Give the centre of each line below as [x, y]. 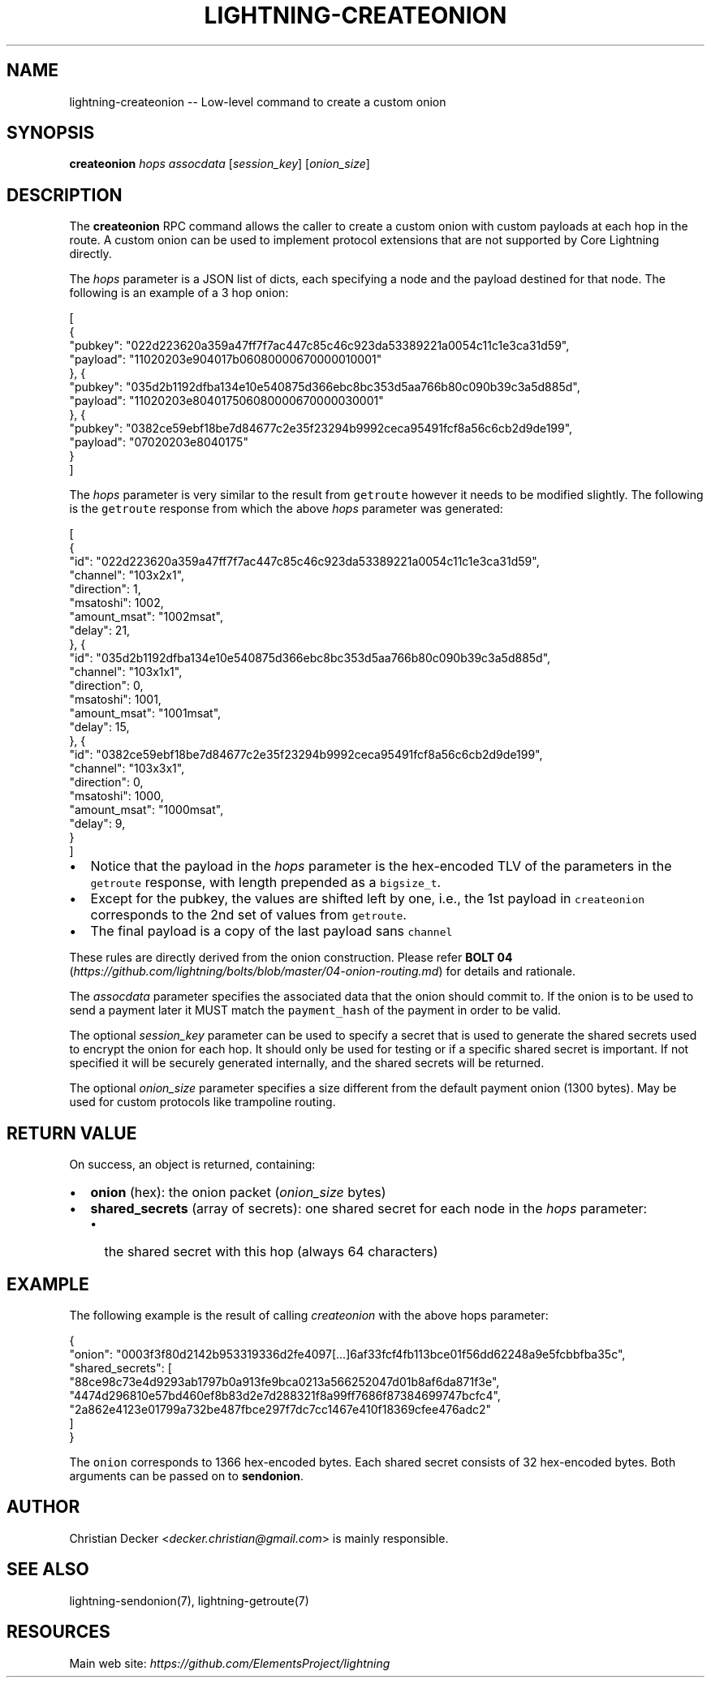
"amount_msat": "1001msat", [145, 713]
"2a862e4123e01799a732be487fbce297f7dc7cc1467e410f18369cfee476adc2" [280, 1409]
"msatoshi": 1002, [116, 603]
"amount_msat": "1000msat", [147, 810]
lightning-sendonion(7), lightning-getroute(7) [189, 1600]
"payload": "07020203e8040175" [159, 442]
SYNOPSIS [51, 133]
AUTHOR [43, 1507]
